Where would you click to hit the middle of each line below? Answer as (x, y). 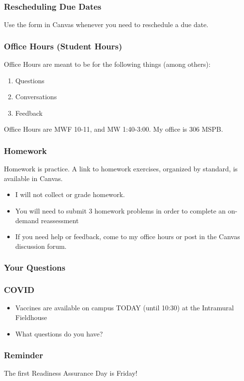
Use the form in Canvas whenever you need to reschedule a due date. (106, 24)
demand (27, 220)
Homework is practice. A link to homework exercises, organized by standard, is (121, 169)
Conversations (36, 97)
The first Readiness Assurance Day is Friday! (71, 373)
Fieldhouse (31, 317)
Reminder (23, 355)
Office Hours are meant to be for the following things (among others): (107, 64)
